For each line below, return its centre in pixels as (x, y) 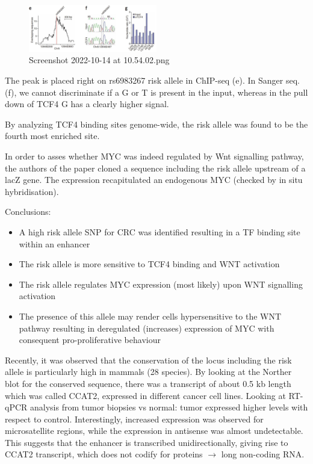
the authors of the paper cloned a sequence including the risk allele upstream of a (155, 168)
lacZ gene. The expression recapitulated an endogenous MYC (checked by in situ (154, 180)
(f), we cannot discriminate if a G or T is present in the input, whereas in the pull (156, 92)
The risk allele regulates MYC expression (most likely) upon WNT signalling (161, 284)
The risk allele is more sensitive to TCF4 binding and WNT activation (149, 264)
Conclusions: (28, 212)
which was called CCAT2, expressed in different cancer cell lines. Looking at (145, 395)
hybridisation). (32, 191)
